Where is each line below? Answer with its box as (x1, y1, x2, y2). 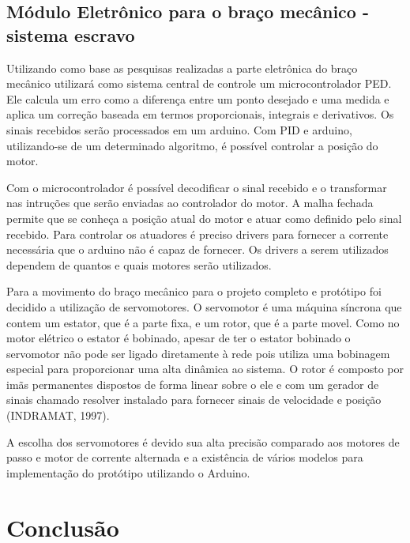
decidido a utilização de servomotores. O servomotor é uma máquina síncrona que (6, 298, 402, 315)
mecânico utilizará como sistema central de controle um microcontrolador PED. (6, 75, 392, 92)
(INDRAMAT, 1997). (6, 407, 110, 424)
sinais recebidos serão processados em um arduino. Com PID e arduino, (6, 121, 352, 138)
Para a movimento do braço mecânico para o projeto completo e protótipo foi (6, 283, 382, 300)
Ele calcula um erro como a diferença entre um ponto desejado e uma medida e (6, 90, 389, 107)
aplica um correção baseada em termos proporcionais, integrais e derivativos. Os (6, 106, 394, 123)
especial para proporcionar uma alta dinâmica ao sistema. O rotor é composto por (6, 360, 404, 377)
